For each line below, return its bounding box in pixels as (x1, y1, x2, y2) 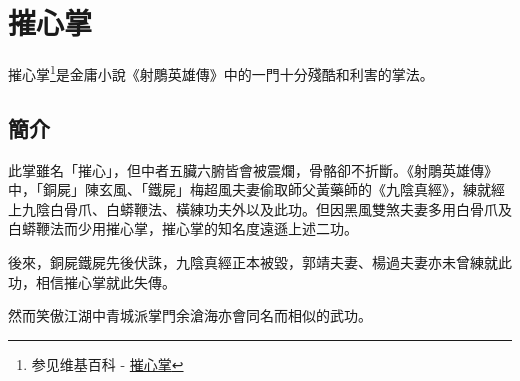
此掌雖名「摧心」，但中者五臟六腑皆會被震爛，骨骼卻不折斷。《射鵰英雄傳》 (8, 159, 498, 180)
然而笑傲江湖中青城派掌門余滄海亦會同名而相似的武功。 (8, 305, 372, 326)
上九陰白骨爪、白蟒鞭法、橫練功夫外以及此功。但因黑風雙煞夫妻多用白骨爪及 (8, 198, 512, 219)
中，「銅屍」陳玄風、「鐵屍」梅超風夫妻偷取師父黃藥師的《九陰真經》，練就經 (8, 179, 505, 200)
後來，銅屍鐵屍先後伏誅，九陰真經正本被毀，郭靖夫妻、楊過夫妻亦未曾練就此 (8, 251, 512, 272)
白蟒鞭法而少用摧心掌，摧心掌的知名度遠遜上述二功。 (8, 218, 358, 239)
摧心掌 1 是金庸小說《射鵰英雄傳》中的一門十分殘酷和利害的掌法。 (8, 61, 434, 84)
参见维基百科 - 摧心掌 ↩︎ (31, 353, 184, 374)
